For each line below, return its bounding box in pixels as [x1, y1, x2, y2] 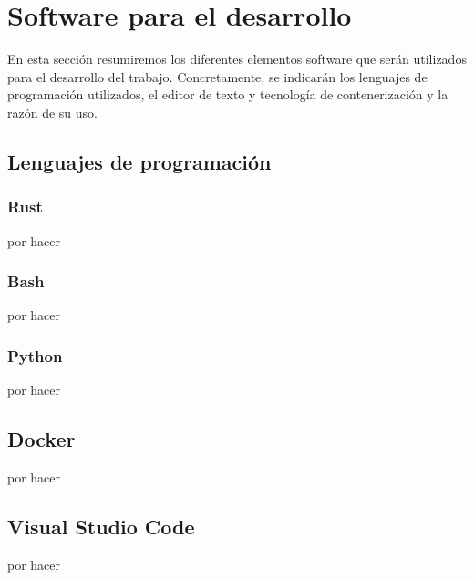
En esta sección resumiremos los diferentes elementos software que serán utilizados [7, 49, 467, 68]
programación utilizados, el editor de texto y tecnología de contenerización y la [7, 85, 448, 104]
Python [7, 344, 63, 367]
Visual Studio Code [7, 512, 195, 540]
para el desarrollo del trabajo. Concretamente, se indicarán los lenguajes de [7, 67, 428, 86]
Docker [7, 425, 76, 453]
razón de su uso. [7, 102, 98, 121]
